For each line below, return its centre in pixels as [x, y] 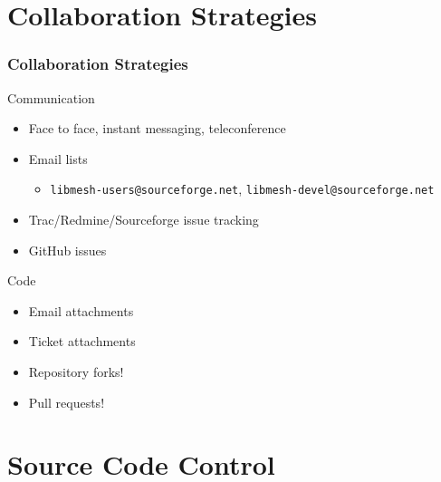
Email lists [58, 158]
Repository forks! [76, 371]
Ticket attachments [82, 341]
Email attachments [81, 310]
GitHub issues [67, 250]
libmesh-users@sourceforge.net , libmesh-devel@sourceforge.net [242, 189]
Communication [51, 97]
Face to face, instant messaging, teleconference [157, 128]
